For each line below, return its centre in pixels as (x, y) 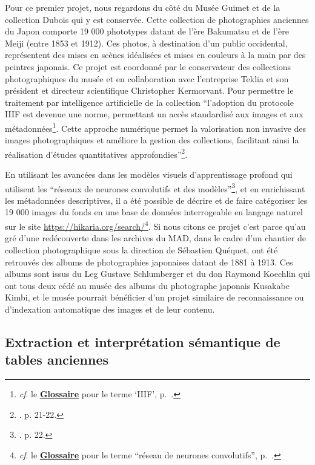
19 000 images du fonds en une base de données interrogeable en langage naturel (154, 212)
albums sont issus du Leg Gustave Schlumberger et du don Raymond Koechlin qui (157, 274)
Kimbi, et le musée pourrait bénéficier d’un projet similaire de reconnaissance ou (154, 297)
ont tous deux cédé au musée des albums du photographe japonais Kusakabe (147, 285)
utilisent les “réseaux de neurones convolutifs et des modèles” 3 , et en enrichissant (155, 187)
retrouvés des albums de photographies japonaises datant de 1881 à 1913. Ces (149, 262)
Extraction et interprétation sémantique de (143, 341)
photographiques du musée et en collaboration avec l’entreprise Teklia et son (147, 78)
